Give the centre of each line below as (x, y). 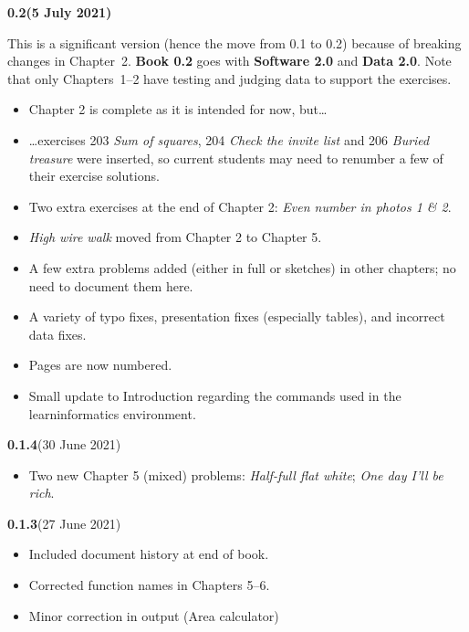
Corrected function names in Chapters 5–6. (149, 585)
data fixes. (57, 334)
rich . (42, 493)
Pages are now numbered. (100, 365)
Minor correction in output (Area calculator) (154, 615)
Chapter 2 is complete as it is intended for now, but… (178, 109)
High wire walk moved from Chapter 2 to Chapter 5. (175, 237)
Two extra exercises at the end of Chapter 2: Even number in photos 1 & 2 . (240, 206)
